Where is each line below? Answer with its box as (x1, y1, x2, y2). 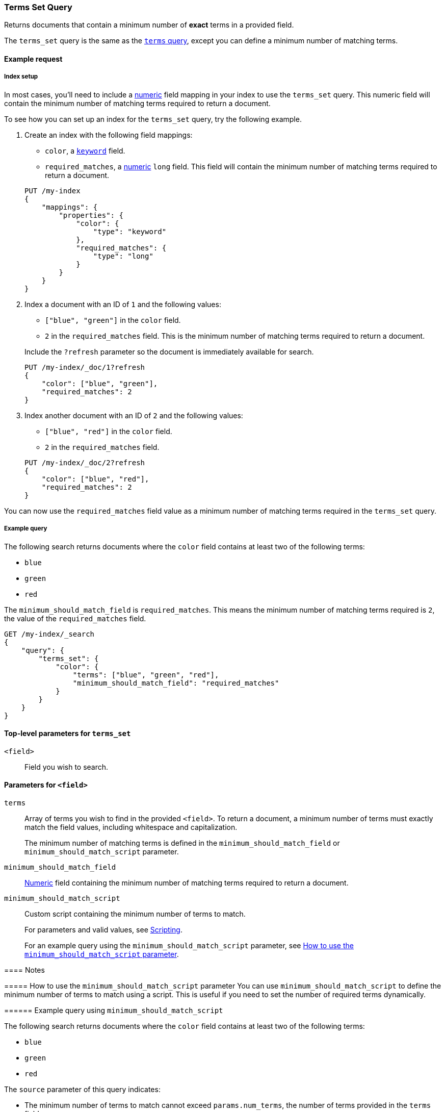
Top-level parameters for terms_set (4, 729, 131, 738)
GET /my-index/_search (4, 629, 95, 638)
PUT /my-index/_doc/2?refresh (24, 458, 145, 467)
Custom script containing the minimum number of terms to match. (24, 909, 246, 918)
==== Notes (4, 965, 45, 974)
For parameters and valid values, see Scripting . (24, 925, 182, 934)
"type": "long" (93, 251, 153, 260)
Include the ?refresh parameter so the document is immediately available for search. (24, 347, 314, 356)
